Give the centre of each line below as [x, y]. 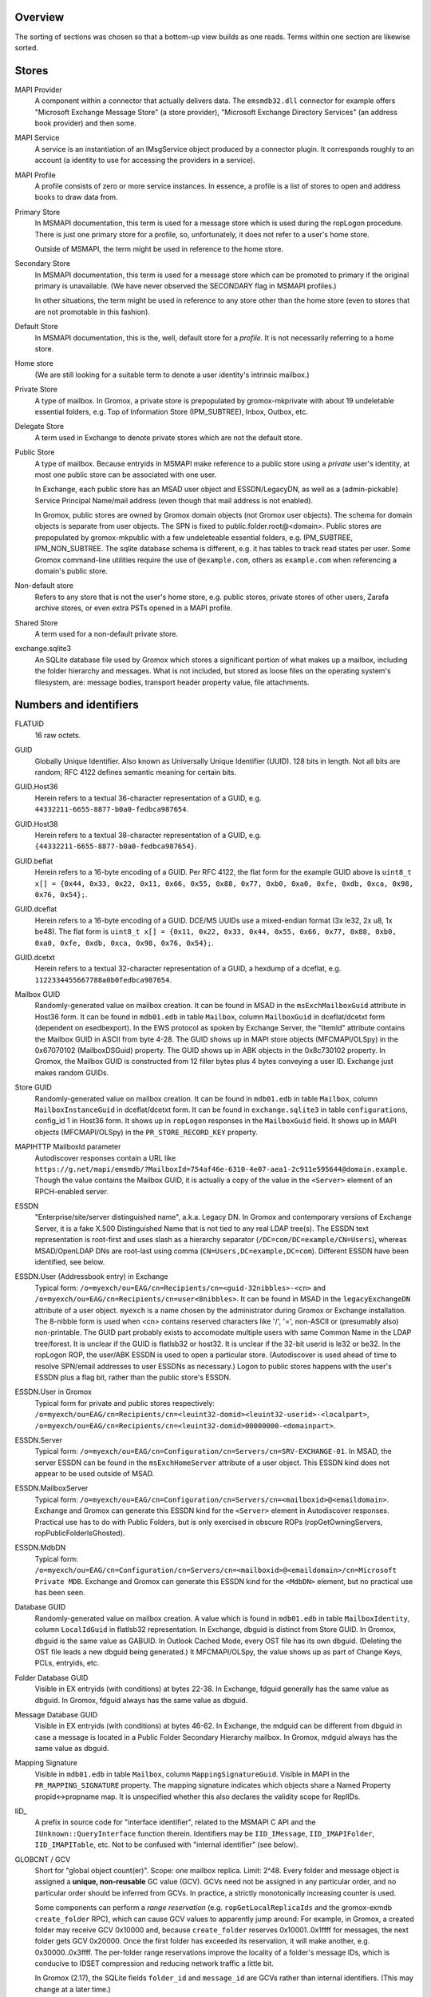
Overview [40, 17]
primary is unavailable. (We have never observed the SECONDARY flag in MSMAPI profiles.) [186, 286]
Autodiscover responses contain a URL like [105, 1157]
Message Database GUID [56, 1714]
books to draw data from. [77, 197]
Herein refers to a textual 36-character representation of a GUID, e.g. [148, 798]
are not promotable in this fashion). [93, 312]
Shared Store [36, 622]
